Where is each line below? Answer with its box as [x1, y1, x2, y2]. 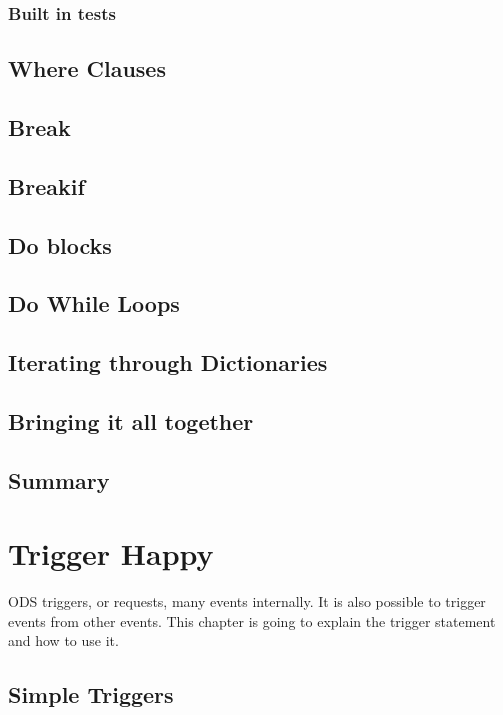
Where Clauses [8, 53, 166, 84]
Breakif [8, 170, 85, 201]
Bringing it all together [8, 405, 254, 436]
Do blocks [8, 229, 112, 260]
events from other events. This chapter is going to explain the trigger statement [8, 610, 496, 631]
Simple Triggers [8, 679, 174, 710]
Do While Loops [8, 288, 180, 319]
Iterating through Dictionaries [8, 347, 328, 378]
